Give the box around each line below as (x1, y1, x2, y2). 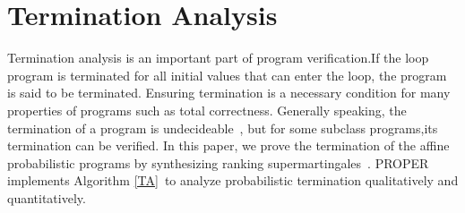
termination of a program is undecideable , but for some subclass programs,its (7, 118, 438, 137)
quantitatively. (7, 188, 86, 207)
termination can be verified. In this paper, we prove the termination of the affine (7, 136, 450, 155)
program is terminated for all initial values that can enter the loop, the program (7, 65, 447, 84)
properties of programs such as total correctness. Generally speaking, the (7, 100, 407, 119)
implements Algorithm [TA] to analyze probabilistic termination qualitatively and (7, 171, 459, 190)
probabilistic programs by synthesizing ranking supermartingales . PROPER (7, 153, 429, 172)
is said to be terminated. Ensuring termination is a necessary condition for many (7, 83, 451, 102)
